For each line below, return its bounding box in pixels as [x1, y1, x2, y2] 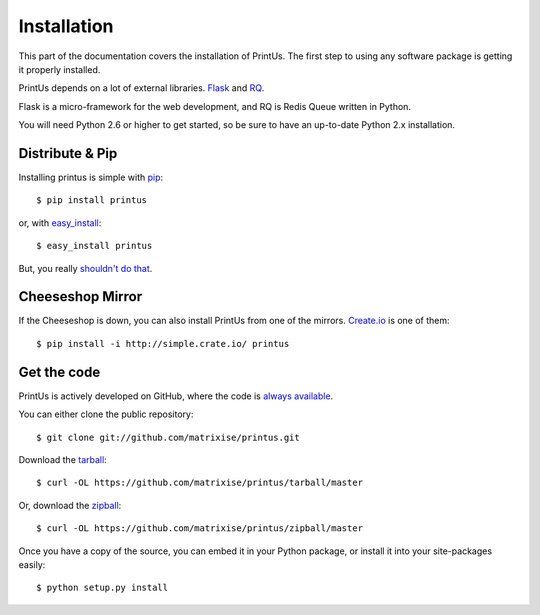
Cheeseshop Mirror [18, 288, 143, 305]
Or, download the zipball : [18, 499, 122, 511]
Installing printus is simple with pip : [18, 171, 164, 184]
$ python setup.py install [36, 582, 169, 594]
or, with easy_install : [18, 216, 102, 229]
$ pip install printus [36, 195, 148, 206]
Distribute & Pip [18, 145, 118, 162]
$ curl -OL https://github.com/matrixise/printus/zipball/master [36, 523, 364, 534]
